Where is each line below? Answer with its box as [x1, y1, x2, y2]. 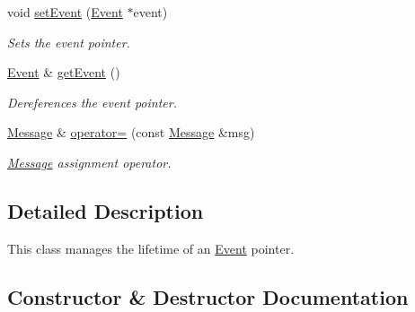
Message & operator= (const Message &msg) [7, 123, 255, 142]
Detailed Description [7, 196, 204, 224]
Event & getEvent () [7, 63, 120, 82]
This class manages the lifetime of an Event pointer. [7, 238, 295, 257]
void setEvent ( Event [7, 3, 123, 21]
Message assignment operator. [7, 152, 172, 171]
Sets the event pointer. [7, 32, 130, 51]
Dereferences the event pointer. [7, 92, 177, 111]
